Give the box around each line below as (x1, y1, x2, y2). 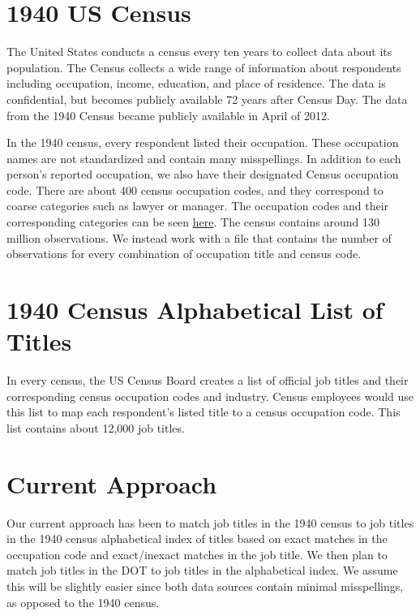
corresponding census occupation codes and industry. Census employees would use (6, 387, 414, 404)
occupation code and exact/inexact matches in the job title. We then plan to (6, 545, 388, 562)
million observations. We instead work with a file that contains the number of (6, 229, 392, 246)
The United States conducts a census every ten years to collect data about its (6, 43, 392, 60)
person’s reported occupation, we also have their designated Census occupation (6, 166, 399, 183)
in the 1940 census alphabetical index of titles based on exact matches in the (6, 530, 388, 547)
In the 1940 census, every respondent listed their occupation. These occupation (6, 134, 399, 151)
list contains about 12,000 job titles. (6, 419, 185, 436)
